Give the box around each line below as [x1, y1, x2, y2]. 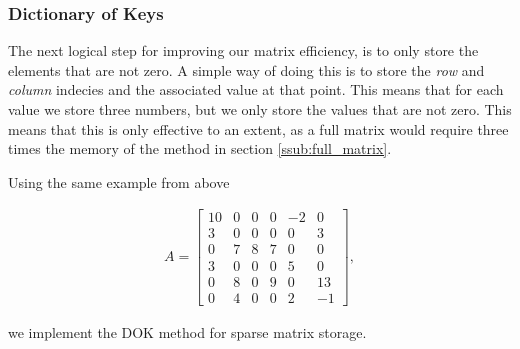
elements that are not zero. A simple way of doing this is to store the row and [8, 59, 485, 80]
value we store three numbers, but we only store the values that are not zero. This [8, 99, 512, 119]
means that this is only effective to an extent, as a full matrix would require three [8, 118, 509, 139]
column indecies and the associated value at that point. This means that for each [8, 79, 504, 100]
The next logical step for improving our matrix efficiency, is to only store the [8, 40, 479, 61]
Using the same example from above [8, 171, 230, 192]
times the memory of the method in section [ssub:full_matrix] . [8, 138, 392, 159]
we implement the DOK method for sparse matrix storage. [8, 321, 367, 342]
